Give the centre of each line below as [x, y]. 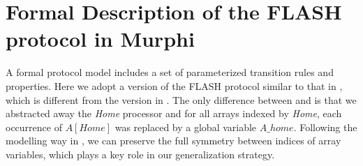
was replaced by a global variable [186, 127]
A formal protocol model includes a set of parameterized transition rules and [170, 72]
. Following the [325, 127]
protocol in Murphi [100, 39]
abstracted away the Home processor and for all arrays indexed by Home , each [174, 113]
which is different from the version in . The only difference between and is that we [181, 99]
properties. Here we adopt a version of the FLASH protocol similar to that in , [174, 85]
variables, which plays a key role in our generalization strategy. [140, 154]
